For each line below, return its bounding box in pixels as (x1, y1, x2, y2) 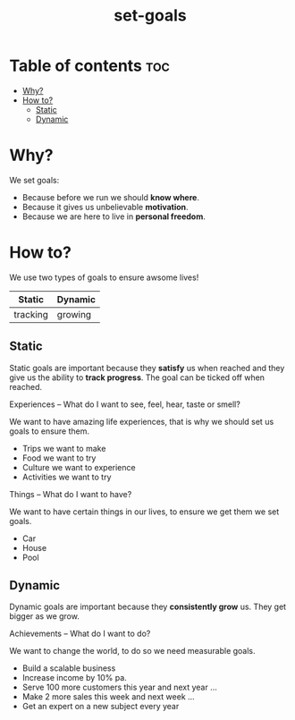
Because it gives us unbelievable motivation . (21, 201, 190, 212)
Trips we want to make (21, 443, 106, 453)
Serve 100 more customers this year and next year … (21, 682, 217, 693)
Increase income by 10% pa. (21, 673, 127, 683)
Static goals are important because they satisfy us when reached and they (9, 362, 285, 373)
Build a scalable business (21, 663, 116, 673)
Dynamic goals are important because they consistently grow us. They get (9, 601, 287, 613)
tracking (13, 308, 49, 320)
